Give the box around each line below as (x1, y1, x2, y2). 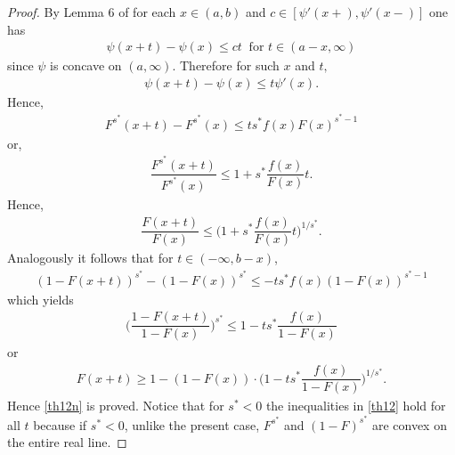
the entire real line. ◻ (7, 433, 127, 451)
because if (33, 415, 87, 434)
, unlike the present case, (124, 415, 260, 434)
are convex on (371, 415, 447, 434)
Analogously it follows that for (7, 248, 174, 267)
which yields (7, 289, 74, 308)
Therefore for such (179, 56, 280, 75)
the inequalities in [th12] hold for (265, 396, 446, 415)
